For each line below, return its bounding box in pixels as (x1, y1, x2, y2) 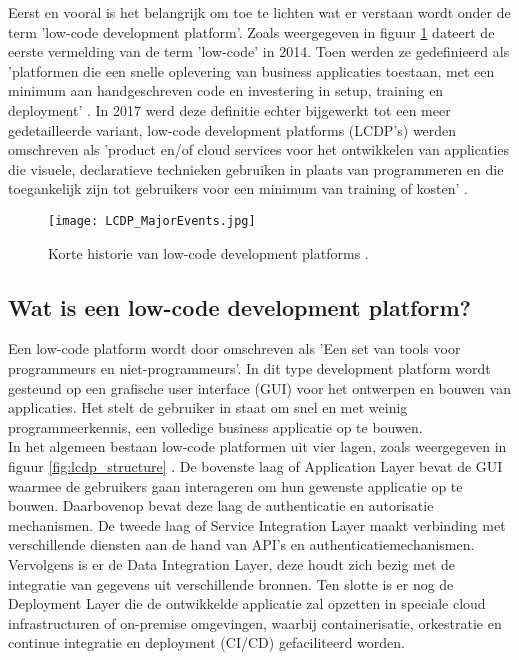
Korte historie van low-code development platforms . (48, 242, 369, 263)
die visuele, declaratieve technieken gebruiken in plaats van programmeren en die (8, 158, 504, 179)
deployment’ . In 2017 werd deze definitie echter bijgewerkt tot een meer (8, 99, 451, 120)
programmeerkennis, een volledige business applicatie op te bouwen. (8, 416, 423, 437)
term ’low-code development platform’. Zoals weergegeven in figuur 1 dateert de (8, 21, 495, 42)
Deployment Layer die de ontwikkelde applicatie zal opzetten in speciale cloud (8, 593, 486, 614)
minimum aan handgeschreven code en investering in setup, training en (8, 80, 444, 101)
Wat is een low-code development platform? (8, 291, 471, 322)
